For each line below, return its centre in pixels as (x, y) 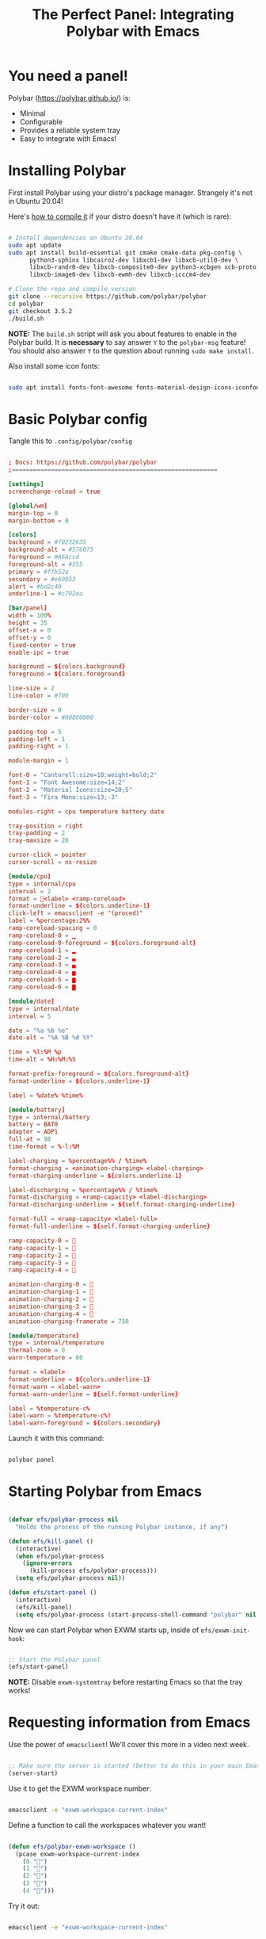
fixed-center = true (42, 645)
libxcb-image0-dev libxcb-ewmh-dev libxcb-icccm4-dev (120, 275)
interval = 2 (30, 891)
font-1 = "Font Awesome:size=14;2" (67, 782)
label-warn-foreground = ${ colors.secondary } (84, 1423)
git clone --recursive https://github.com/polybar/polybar (108, 296)
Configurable (41, 121)
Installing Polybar (67, 171)
